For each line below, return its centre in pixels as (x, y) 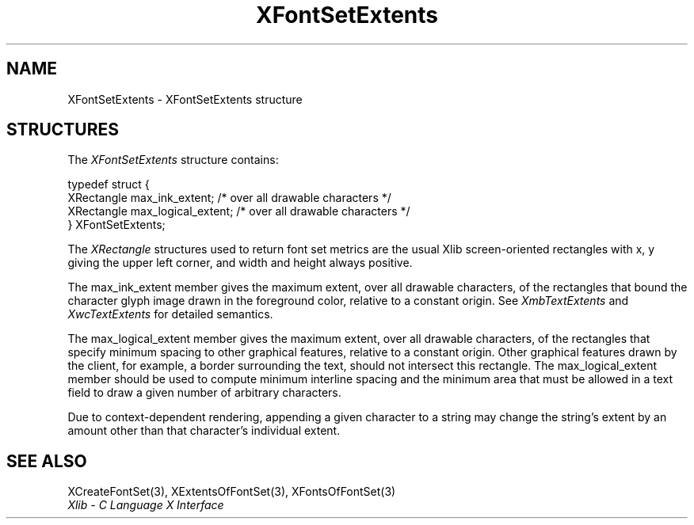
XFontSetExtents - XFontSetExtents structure (185, 99)
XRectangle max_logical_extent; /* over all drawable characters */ (239, 211)
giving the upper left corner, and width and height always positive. (240, 263)
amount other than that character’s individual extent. (204, 431)
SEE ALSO (47, 461)
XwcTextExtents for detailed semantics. (170, 314)
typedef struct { (109, 185)
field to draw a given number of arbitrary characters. (204, 393)
